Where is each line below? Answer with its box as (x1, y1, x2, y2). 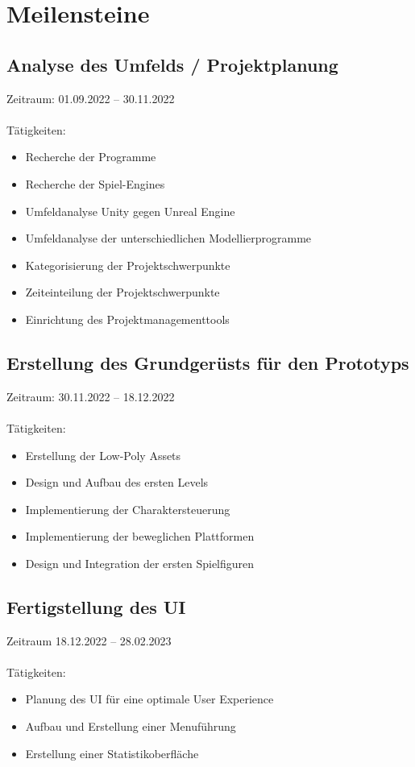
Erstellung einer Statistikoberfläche (25, 744, 199, 761)
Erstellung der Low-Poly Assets (25, 446, 181, 463)
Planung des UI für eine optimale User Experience (25, 690, 274, 707)
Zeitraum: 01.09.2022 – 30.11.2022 (6, 89, 175, 106)
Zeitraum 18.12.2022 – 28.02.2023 (6, 632, 172, 649)
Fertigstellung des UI (6, 594, 186, 619)
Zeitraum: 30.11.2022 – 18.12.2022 (6, 388, 175, 404)
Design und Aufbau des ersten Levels (25, 474, 209, 491)
